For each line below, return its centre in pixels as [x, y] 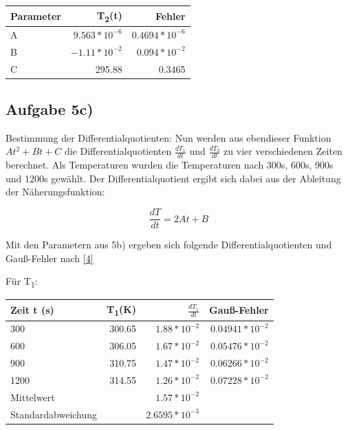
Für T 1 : [22, 282]
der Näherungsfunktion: [55, 192]
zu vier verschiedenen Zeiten [283, 151]
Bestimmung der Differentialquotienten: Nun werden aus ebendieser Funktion [168, 137]
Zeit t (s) [32, 310]
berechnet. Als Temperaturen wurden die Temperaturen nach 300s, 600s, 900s [170, 165]
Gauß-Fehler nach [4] [50, 258]
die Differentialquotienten [118, 151]
